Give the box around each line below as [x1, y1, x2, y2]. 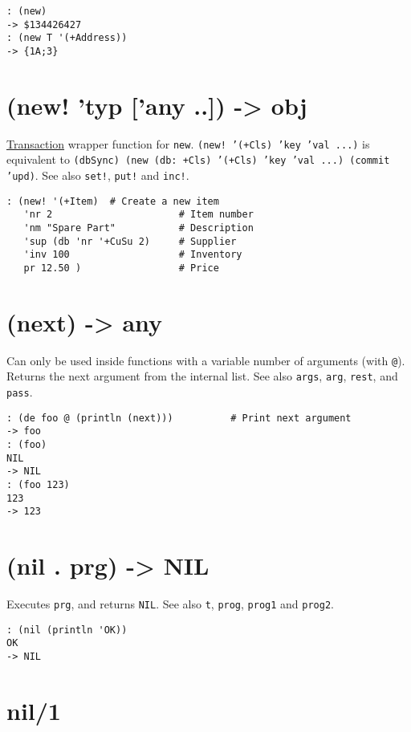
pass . [6, 384, 33, 401]
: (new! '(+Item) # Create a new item [6, 195, 219, 207]
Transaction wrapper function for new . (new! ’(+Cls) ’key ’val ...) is [6, 135, 370, 152]
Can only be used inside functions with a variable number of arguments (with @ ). [6, 352, 405, 368]
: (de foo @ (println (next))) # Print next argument [6, 412, 352, 424]
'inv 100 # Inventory [23, 249, 242, 261]
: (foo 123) [6, 479, 70, 491]
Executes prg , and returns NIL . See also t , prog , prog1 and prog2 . [6, 596, 334, 612]
